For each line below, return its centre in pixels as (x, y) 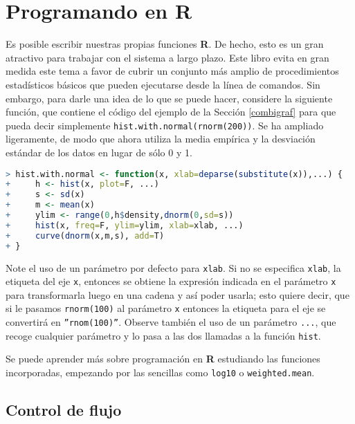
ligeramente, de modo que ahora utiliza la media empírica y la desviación (161, 139)
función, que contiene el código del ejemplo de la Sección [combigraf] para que (171, 112)
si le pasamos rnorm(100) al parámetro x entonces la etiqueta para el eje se (166, 308)
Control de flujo (64, 410)
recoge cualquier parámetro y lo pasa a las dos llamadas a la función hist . (163, 335)
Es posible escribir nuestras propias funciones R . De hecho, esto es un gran (165, 44)
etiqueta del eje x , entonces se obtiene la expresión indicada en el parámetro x (171, 281)
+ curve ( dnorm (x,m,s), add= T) (85, 236)
